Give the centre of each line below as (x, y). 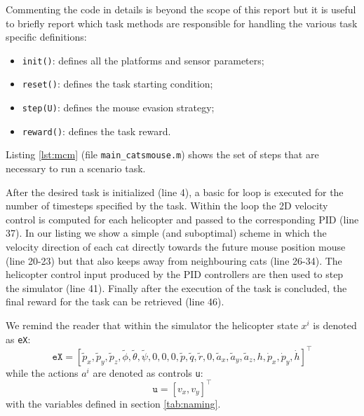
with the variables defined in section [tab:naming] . (113, 403)
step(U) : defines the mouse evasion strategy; (118, 108)
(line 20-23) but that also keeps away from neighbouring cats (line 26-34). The (174, 260)
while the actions (42, 372)
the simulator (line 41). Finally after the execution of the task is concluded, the (176, 287)
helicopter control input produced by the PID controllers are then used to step (175, 274)
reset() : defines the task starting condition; (117, 84)
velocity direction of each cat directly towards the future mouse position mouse (176, 247)
